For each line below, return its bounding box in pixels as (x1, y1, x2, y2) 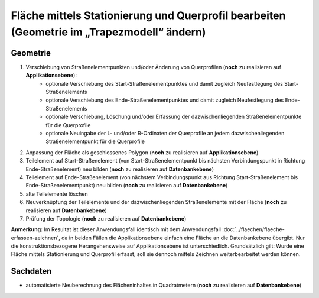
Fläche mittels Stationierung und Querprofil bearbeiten (11, 9, 286, 22)
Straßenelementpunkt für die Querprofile (45, 138, 145, 145)
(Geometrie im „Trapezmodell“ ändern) (11, 25, 206, 38)
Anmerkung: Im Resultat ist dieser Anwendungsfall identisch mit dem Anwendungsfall (11, 226, 222, 233)
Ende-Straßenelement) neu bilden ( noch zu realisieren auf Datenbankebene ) (25, 166, 214, 173)
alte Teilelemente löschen (25, 190, 88, 197)
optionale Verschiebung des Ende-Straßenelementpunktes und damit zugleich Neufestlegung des (45, 96, 284, 103)
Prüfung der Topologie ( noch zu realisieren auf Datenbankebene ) (25, 215, 187, 222)
